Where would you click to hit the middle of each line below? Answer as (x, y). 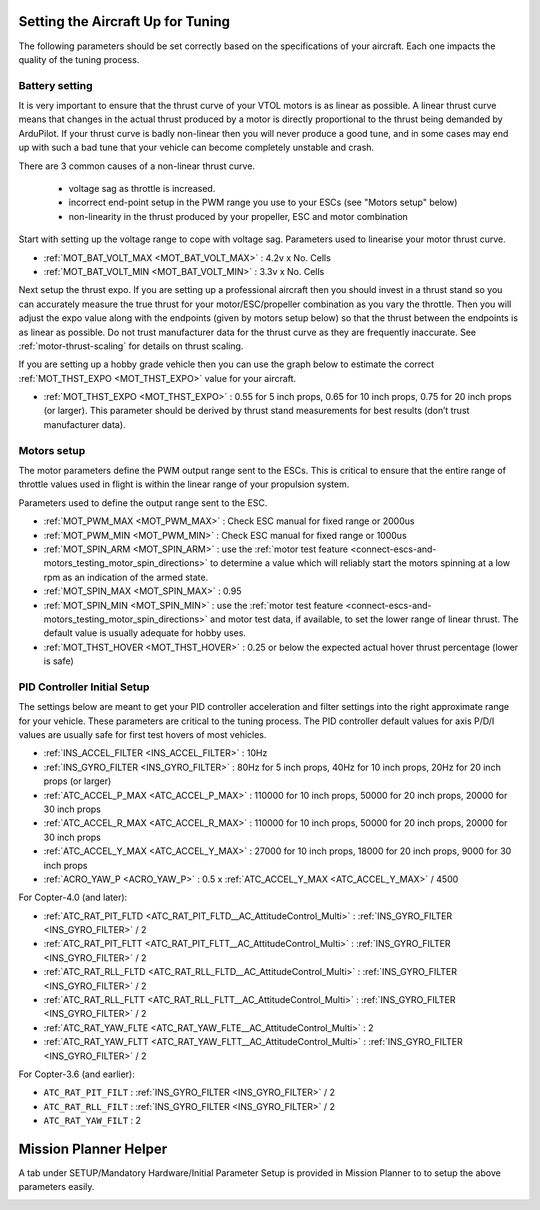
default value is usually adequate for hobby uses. (145, 633)
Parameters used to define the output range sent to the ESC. (143, 502)
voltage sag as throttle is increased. (142, 188)
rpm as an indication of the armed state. (126, 577)
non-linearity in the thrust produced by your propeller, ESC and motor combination (238, 216)
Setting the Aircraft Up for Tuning (124, 21)
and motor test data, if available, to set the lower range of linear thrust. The (364, 619)
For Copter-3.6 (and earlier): (76, 1074)
